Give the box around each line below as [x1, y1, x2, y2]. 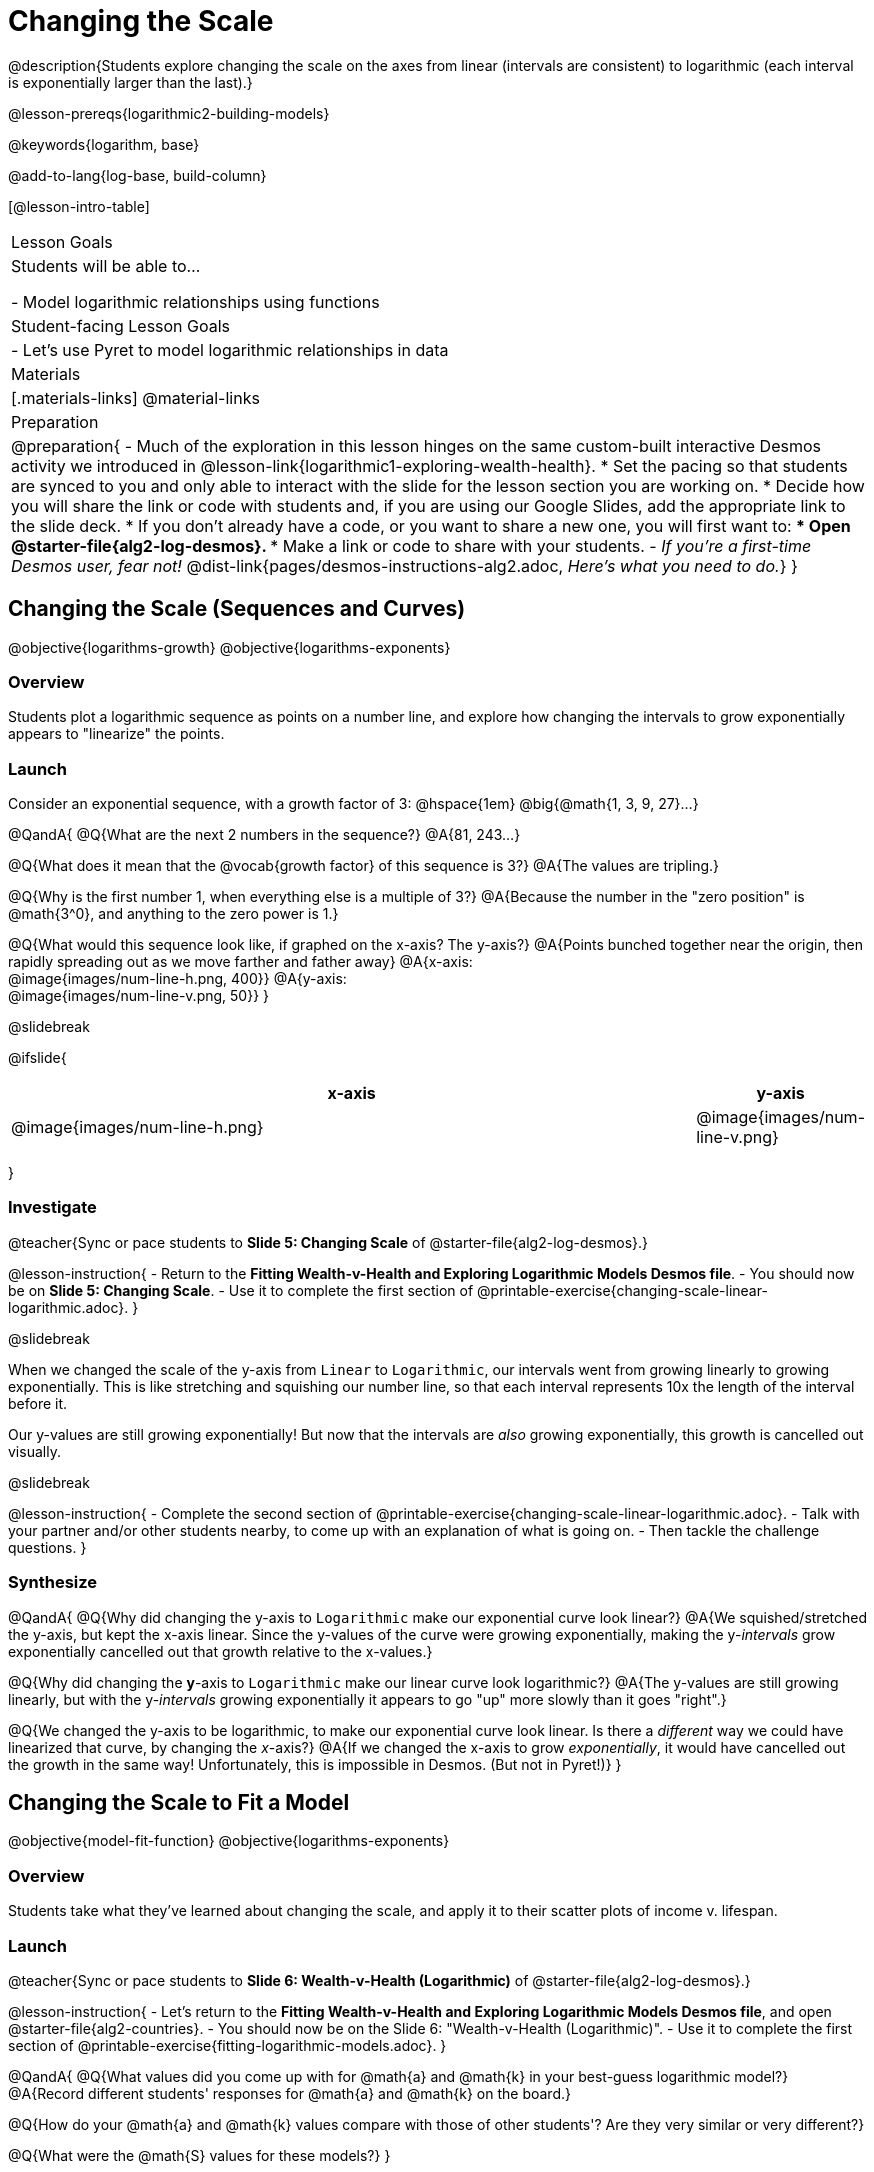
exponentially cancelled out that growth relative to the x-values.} [8, 1642, 433, 1660]
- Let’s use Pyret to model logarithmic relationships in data [11, 339, 449, 360]
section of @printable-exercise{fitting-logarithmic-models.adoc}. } [8, 2036, 447, 2054]
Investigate [8, 1197, 97, 1218]
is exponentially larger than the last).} [8, 73, 253, 91]
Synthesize [8, 1572, 98, 1593]
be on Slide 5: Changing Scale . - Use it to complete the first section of [8, 1281, 474, 1299]
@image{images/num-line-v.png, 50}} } [8, 987, 270, 1005]
